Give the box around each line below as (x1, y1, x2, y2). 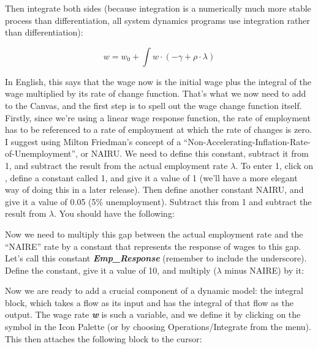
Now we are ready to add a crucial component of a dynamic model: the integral (5, 284, 304, 297)
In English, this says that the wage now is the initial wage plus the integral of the (5, 75, 312, 88)
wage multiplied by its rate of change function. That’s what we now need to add (5, 87, 306, 100)
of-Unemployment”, (5, 147, 78, 160)
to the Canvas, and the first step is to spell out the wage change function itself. (5, 99, 302, 111)
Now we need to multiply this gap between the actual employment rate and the (5, 227, 303, 240)
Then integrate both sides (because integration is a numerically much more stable (5, 2, 311, 14)
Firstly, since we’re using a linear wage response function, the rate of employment (5, 111, 311, 124)
